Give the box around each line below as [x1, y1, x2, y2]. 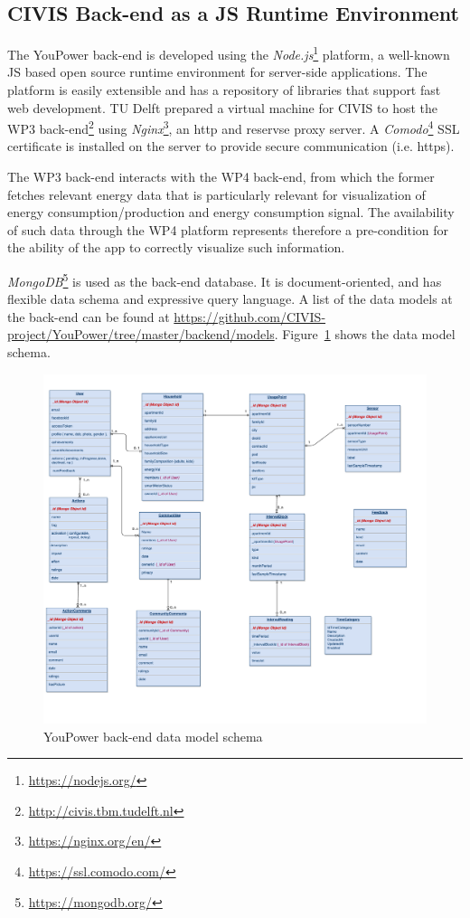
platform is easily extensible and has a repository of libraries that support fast [7, 80, 441, 99]
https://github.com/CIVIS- [174, 307, 326, 326]
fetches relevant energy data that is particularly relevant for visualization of [7, 185, 426, 203]
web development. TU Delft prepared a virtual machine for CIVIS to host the [7, 98, 438, 117]
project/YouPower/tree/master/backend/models [7, 325, 275, 344]
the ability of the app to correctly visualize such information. [7, 238, 345, 257]
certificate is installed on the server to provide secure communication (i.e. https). [7, 137, 455, 156]
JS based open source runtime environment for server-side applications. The [7, 62, 428, 81]
